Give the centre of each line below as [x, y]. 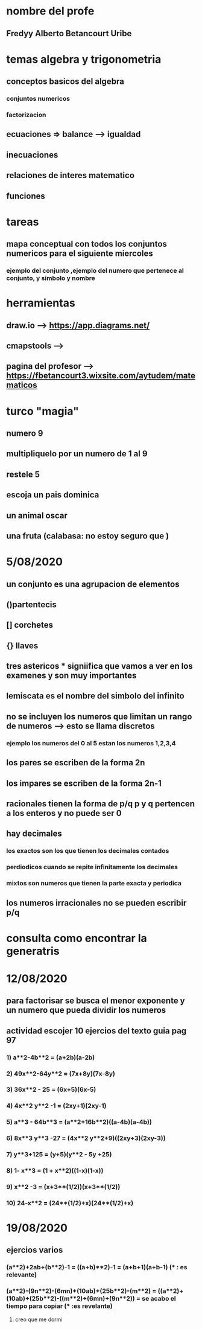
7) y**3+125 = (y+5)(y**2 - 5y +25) [59, 1155]
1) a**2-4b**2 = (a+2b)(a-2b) [51, 1057]
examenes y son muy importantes [71, 676]
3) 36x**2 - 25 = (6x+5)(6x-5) [51, 1089]
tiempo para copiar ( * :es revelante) [59, 1306]
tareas [23, 222]
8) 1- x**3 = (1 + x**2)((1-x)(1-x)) [55, 1171]
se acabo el [159, 1299]
